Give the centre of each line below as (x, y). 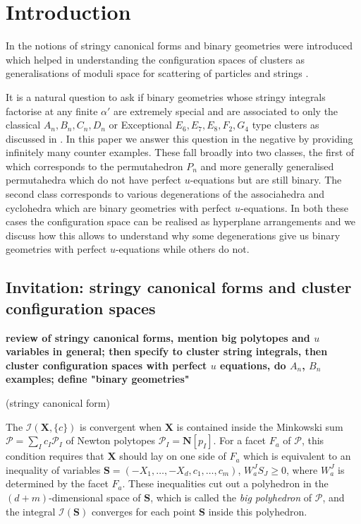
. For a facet (239, 440)
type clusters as (286, 125)
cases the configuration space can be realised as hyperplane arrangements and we (181, 221)
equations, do (253, 365)
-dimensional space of (95, 497)
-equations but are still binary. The (266, 180)
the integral (31, 511)
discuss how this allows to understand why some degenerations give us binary (173, 235)
